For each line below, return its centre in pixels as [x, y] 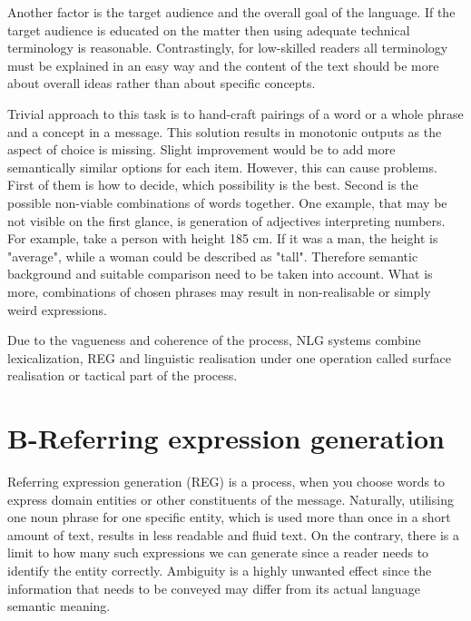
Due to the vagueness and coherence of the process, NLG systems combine [214, 340]
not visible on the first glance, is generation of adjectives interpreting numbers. [226, 220]
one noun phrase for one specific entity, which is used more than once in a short [229, 517]
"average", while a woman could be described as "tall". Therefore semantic [213, 256]
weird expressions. [57, 309]
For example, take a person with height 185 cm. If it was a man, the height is [223, 238]
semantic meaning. [59, 606]
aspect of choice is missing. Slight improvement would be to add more [201, 149]
